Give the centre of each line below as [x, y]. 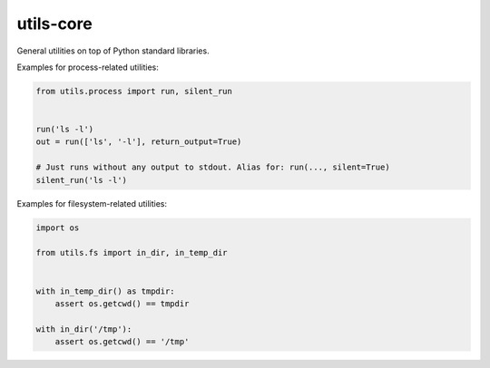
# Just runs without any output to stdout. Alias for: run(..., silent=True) [213, 167]
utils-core [54, 24]
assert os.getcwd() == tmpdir [122, 303]
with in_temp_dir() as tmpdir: [106, 291]
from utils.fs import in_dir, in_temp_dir [132, 253]
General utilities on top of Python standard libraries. [113, 51]
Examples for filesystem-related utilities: [92, 203]
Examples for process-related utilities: [88, 67]
